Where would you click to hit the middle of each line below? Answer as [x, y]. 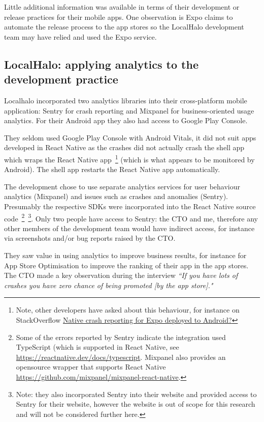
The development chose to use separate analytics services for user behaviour [122, 186]
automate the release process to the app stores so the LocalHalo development [124, 27]
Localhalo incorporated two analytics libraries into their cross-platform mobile [126, 100]
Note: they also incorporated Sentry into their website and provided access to [136, 394]
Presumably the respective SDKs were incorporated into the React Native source [130, 206]
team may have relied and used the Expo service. [80, 36]
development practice [61, 79]
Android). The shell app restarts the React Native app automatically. [112, 169]
